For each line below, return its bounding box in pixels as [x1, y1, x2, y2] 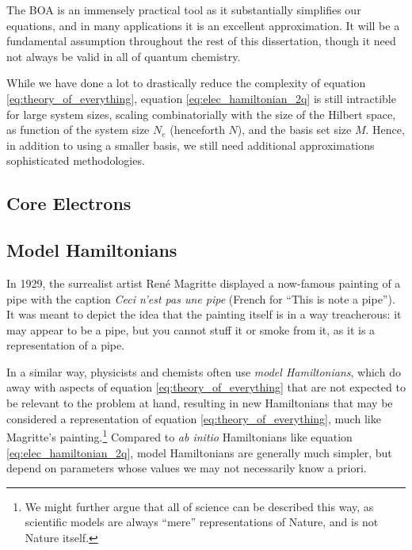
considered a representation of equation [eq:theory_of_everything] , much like [6, 410, 381, 426]
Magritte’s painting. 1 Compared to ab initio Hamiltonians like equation [6, 426, 353, 445]
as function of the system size [6, 121, 150, 138]
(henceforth [170, 121, 225, 138]
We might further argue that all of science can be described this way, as [25, 498, 374, 514]
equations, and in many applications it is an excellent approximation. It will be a [6, 17, 400, 33]
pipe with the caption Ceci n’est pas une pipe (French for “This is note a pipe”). [6, 290, 395, 307]
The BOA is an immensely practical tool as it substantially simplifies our [6, 2, 361, 17]
